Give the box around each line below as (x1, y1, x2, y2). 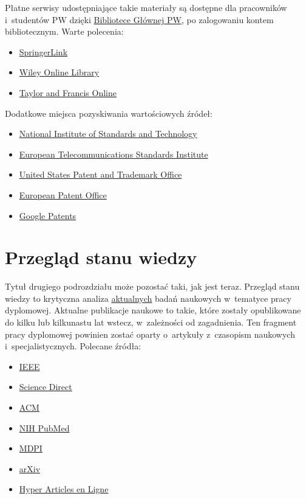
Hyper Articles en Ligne (19, 483, 109, 495)
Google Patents (19, 209, 76, 222)
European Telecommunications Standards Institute (19, 147, 208, 160)
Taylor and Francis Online (19, 86, 117, 99)
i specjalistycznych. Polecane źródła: (5, 340, 141, 352)
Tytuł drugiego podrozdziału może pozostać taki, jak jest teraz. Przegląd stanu (5, 280, 300, 293)
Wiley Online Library (19, 66, 100, 79)
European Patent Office (19, 188, 107, 201)
